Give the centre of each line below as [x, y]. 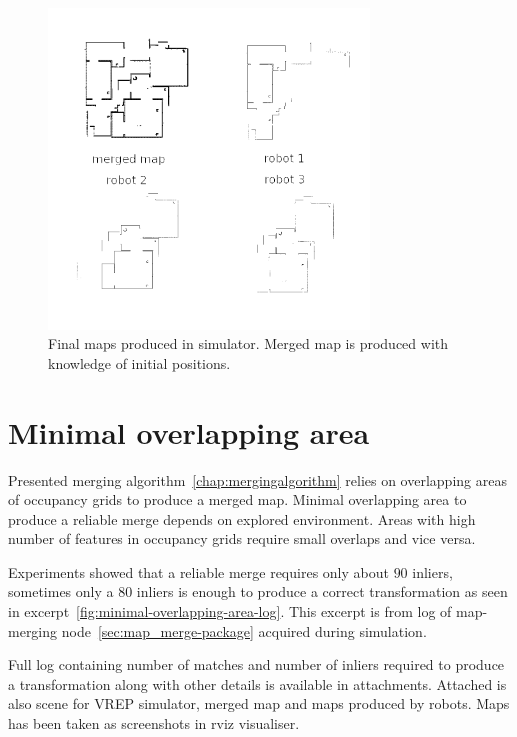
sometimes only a [61, 591]
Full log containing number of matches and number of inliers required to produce [256, 664]
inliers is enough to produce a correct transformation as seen [322, 591]
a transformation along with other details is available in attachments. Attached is [257, 683]
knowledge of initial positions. [139, 362]
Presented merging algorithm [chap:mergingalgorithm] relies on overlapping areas [257, 479]
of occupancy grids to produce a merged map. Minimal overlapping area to [237, 499]
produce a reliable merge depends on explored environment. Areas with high [242, 518]
